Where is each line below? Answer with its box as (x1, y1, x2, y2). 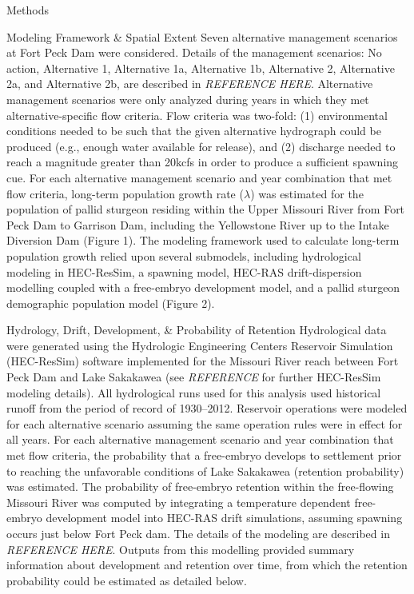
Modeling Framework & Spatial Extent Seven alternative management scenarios (6, 28, 398, 45)
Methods (6, 2, 49, 18)
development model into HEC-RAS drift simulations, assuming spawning (46, 509, 403, 526)
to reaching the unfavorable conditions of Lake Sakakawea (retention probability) (6, 462, 404, 479)
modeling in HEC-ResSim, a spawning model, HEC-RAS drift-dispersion (6, 263, 362, 280)
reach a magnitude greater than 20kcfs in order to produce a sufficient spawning (6, 153, 399, 170)
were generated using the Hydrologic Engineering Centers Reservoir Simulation (6, 337, 393, 353)
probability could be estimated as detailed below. (6, 572, 247, 588)
